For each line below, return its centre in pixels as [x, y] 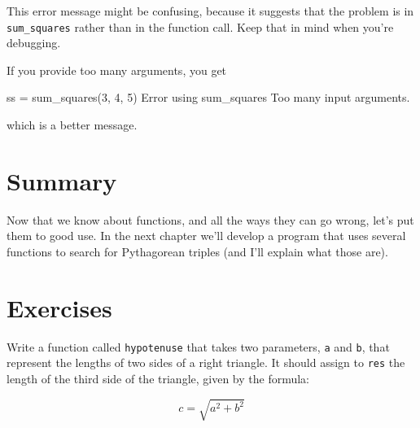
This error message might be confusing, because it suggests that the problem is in [210, 11]
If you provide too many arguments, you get [117, 70]
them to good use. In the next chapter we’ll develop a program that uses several [206, 236]
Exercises [59, 307]
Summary [62, 180]
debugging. [34, 43]
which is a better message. [72, 125]
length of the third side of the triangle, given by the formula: [158, 378]
